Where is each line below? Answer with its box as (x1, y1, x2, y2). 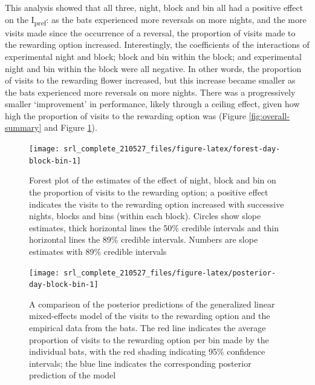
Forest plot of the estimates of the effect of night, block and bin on (29, 174, 276, 186)
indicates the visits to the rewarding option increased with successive (29, 197, 284, 210)
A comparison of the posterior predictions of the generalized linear (29, 297, 275, 310)
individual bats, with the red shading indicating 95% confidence (29, 345, 265, 358)
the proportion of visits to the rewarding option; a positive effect (29, 185, 268, 198)
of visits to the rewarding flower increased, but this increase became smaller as (5, 74, 296, 87)
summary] (5, 121, 42, 134)
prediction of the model (29, 369, 116, 381)
